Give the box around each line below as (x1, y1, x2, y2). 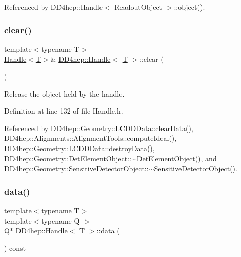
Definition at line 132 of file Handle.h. (4, 105, 123, 116)
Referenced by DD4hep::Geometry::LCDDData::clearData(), (4, 122, 193, 133)
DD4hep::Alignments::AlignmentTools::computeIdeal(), (4, 133, 177, 143)
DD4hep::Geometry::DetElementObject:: (4, 153, 131, 163)
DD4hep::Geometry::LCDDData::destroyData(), (4, 142, 155, 153)
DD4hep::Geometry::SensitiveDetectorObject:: (4, 163, 149, 174)
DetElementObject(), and (136, 153, 217, 163)
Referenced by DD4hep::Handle (4, 2, 103, 12)
